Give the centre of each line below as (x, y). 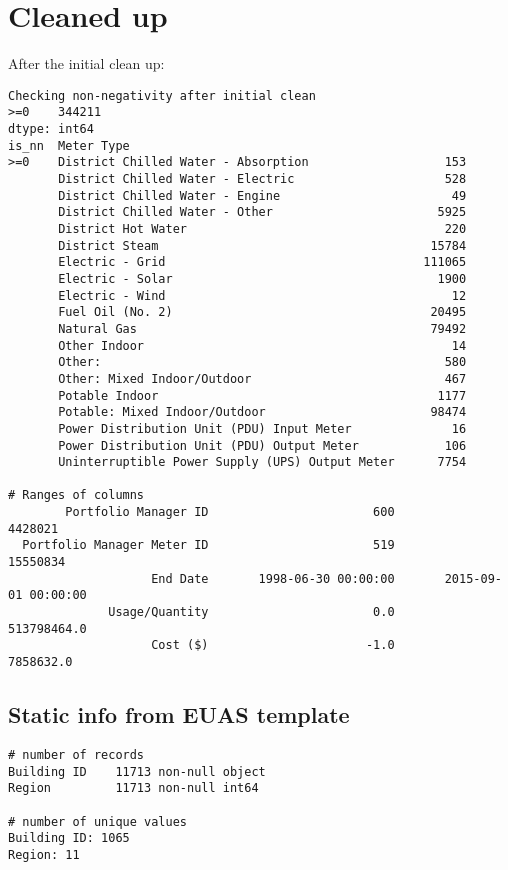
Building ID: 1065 (69, 838)
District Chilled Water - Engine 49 (262, 195)
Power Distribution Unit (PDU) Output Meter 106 (262, 445)
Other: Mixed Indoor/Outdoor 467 (262, 378)
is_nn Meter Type (69, 145)
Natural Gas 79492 (262, 328)
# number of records (76, 754)
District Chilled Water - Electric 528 (262, 179)
